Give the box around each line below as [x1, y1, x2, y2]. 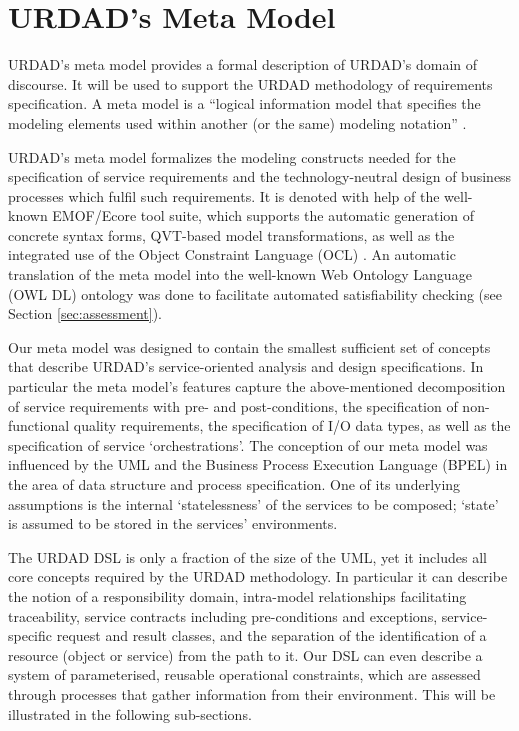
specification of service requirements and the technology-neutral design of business [8, 166, 512, 187]
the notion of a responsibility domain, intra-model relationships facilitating [8, 585, 467, 606]
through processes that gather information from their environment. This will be [8, 683, 496, 704]
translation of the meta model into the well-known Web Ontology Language [8, 264, 472, 285]
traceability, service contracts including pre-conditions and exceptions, [8, 605, 438, 626]
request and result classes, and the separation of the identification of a [56, 625, 487, 646]
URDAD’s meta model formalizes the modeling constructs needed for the [8, 146, 456, 167]
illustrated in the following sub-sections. [8, 703, 252, 724]
